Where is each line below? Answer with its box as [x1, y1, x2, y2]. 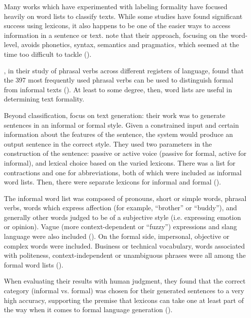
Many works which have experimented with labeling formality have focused [4, 1, 228, 11]
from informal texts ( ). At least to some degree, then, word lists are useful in [4, 84, 233, 94]
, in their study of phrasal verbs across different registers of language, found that [4, 65, 244, 75]
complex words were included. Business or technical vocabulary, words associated [4, 240, 245, 251]
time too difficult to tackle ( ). [4, 49, 92, 59]
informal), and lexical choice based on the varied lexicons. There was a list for [4, 157, 235, 167]
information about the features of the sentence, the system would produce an [4, 129, 233, 139]
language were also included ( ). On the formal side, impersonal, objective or [4, 231, 230, 241]
